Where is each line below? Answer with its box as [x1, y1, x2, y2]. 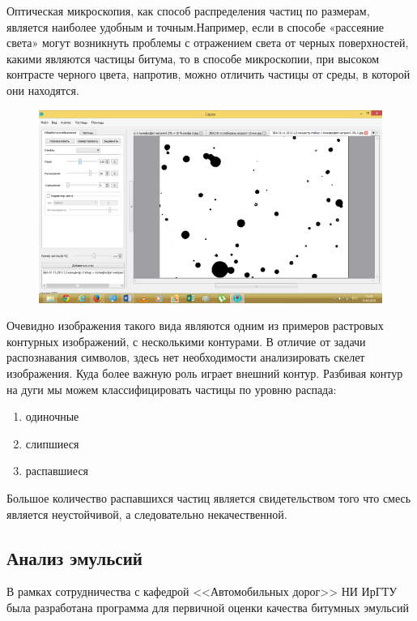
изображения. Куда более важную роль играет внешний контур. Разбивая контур [6, 365, 403, 382]
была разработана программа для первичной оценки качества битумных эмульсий [6, 599, 409, 616]
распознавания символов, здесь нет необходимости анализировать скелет [6, 349, 365, 366]
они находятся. [6, 81, 79, 98]
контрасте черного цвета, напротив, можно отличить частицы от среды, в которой [6, 66, 411, 83]
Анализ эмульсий [6, 545, 143, 570]
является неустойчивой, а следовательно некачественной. [6, 505, 287, 522]
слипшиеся [25, 435, 79, 452]
